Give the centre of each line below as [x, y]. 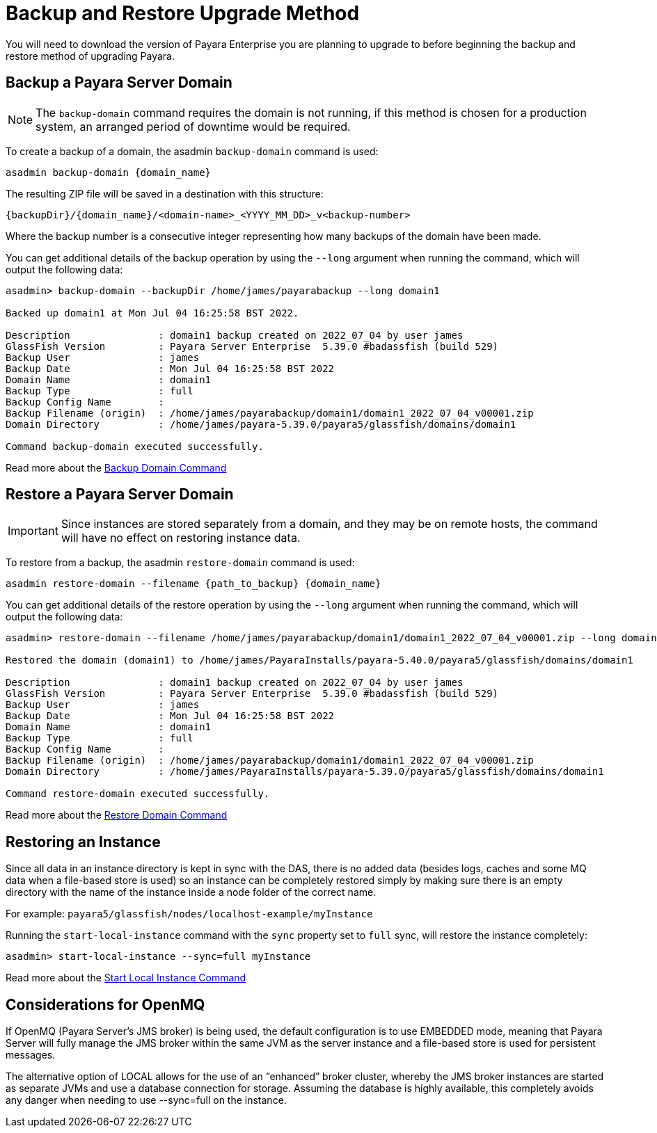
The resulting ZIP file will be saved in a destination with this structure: [165, 193]
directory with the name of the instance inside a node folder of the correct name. [191, 892]
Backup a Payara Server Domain [119, 83]
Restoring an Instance [83, 842]
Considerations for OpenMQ [105, 1004]
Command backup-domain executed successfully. [135, 446]
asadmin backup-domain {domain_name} [109, 172]
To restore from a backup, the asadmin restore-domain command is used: [180, 563]
